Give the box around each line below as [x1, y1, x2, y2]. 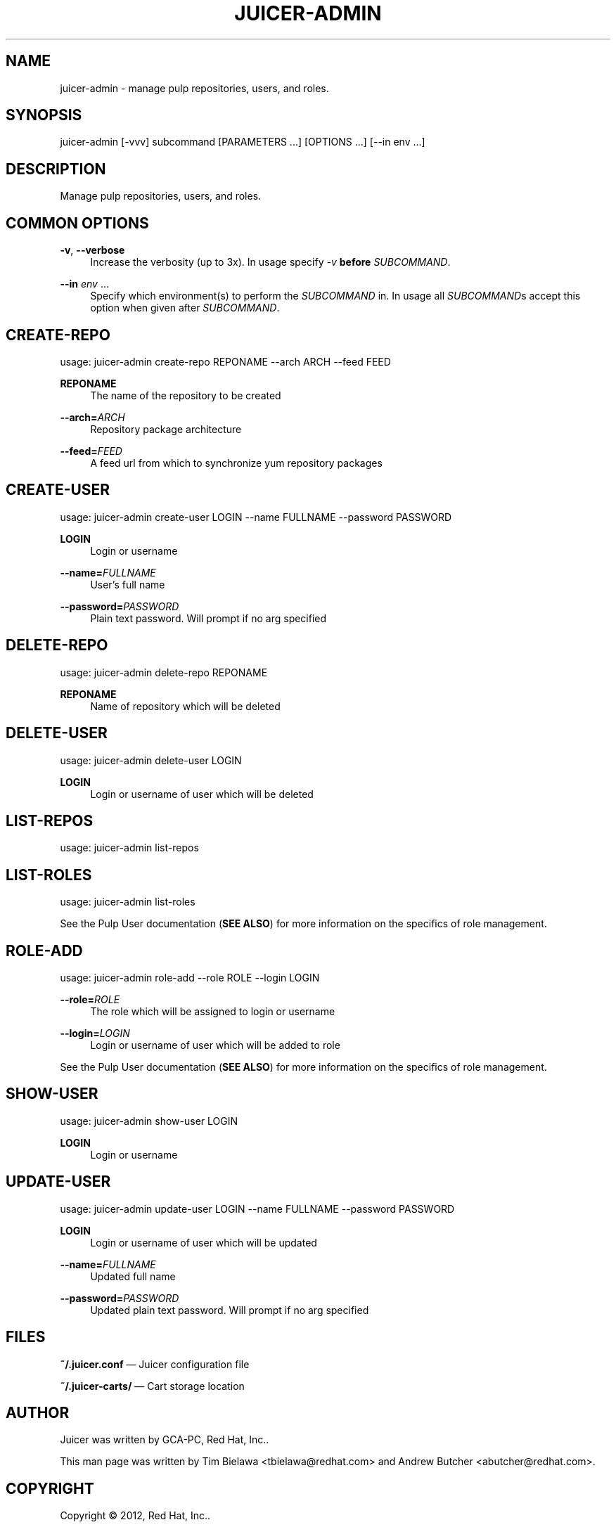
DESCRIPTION [6, 160, 106, 178]
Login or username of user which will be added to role [90, 1039, 340, 1052]
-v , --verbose [60, 244, 125, 257]
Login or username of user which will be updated [90, 1236, 317, 1249]
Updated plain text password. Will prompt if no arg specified [90, 1303, 369, 1316]
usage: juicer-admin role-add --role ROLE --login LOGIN [60, 972, 320, 984]
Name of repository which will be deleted [90, 700, 281, 712]
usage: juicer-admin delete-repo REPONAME [60, 666, 268, 678]
